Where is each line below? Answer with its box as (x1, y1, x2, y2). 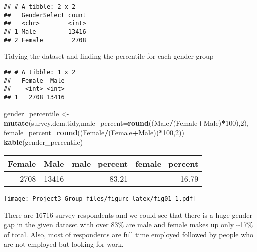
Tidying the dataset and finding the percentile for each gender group (4, 51, 214, 61)
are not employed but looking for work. (4, 239, 124, 249)
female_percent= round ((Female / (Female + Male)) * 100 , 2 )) (4, 127, 184, 137)
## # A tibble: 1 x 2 (4, 68, 76, 76)
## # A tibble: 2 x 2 (4, 3, 76, 10)
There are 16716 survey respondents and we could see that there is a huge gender (4, 209, 252, 220)
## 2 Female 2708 (4, 36, 86, 44)
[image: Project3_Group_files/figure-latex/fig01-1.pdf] (4, 195, 197, 202)
